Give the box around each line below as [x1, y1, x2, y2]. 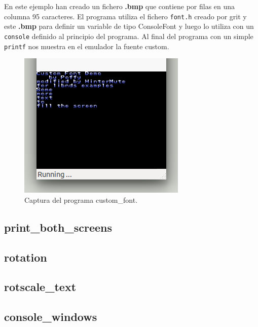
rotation [4, 249, 47, 265]
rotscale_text [4, 279, 77, 295]
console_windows [4, 309, 97, 324]
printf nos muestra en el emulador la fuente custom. [4, 41, 169, 51]
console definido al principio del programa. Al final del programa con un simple [4, 30, 253, 41]
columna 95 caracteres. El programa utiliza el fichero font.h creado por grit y [4, 11, 247, 21]
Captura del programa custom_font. [24, 194, 138, 205]
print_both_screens [4, 219, 112, 235]
